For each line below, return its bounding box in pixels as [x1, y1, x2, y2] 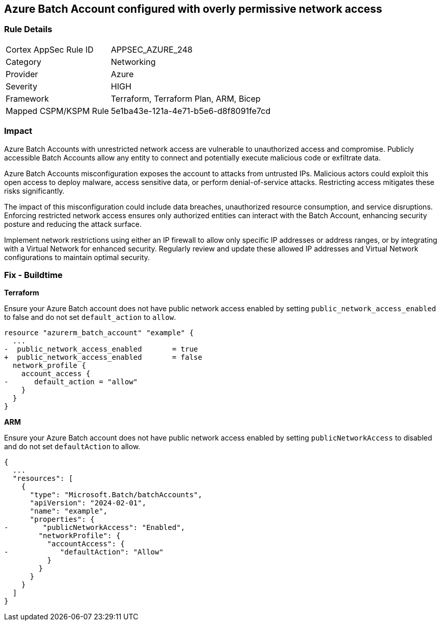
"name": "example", [30, 507, 108, 516]
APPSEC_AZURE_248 [111, 44, 193, 55]
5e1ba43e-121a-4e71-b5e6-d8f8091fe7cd [111, 105, 271, 116]
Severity [6, 81, 37, 91]
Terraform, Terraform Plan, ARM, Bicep [111, 93, 261, 104]
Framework [6, 93, 49, 104]
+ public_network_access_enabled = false [4, 353, 202, 362]
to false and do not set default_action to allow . [4, 313, 176, 322]
